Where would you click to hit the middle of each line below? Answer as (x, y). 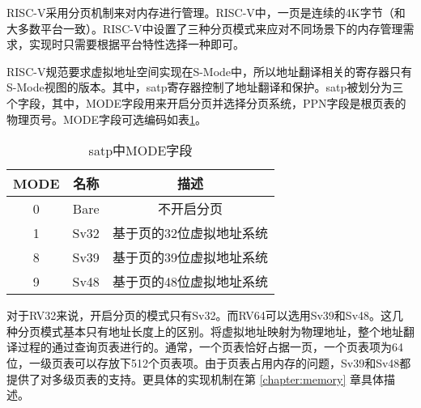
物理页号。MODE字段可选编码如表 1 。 (106, 119)
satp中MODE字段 (140, 151)
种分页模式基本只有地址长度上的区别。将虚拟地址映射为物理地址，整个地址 (205, 331)
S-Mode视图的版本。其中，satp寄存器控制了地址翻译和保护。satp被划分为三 (205, 87)
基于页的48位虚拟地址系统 (190, 282)
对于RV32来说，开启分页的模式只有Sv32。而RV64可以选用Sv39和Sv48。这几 (205, 315)
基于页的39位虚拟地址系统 (190, 257)
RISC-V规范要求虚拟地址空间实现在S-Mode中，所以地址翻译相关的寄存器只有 (210, 71)
